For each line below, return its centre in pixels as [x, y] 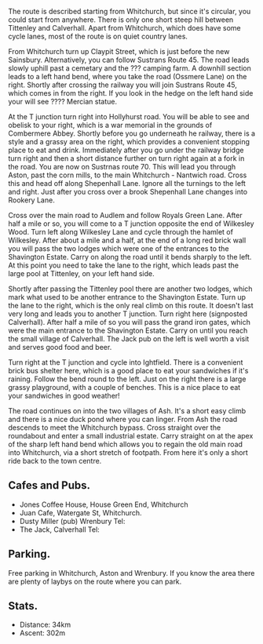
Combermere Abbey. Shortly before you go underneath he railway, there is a [132, 133]
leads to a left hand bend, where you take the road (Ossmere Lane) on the [128, 76]
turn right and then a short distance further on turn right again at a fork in [126, 158]
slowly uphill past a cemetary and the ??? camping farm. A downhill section [130, 68]
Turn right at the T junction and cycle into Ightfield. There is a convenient [126, 362]
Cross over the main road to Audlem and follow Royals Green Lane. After [125, 215]
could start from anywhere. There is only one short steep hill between [121, 20]
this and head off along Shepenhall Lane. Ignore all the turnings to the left [127, 183]
